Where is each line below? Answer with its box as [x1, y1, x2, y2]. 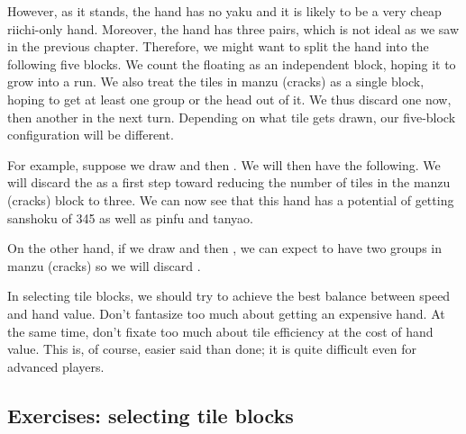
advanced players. [7, 357, 105, 375]
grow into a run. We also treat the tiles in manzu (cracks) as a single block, [7, 72, 425, 91]
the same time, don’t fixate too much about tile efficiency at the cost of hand [7, 321, 434, 340]
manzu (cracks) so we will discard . [7, 256, 201, 275]
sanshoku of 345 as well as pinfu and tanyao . [7, 208, 253, 227]
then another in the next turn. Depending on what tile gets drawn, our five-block [7, 107, 456, 126]
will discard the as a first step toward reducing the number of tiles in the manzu [7, 173, 451, 192]
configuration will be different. [7, 125, 174, 144]
